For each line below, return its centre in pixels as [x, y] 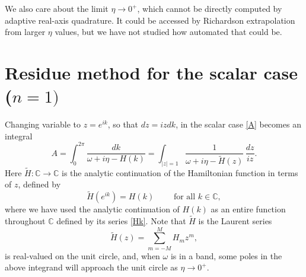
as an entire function [248, 209]
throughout [25, 221]
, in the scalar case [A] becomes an [238, 124]
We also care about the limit [57, 8]
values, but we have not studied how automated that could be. [168, 32]
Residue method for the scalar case [151, 72]
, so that [123, 124]
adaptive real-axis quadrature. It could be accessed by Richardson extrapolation [150, 20]
